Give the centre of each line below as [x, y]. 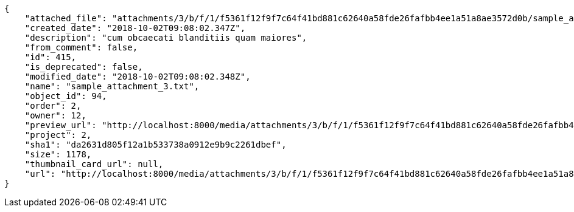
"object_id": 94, [66, 96]
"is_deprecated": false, [84, 67]
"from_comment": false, [81, 47]
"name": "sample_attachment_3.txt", [112, 86]
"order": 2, [53, 106]
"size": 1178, [58, 154]
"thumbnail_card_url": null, [94, 164]
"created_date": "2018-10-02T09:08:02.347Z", [135, 28]
